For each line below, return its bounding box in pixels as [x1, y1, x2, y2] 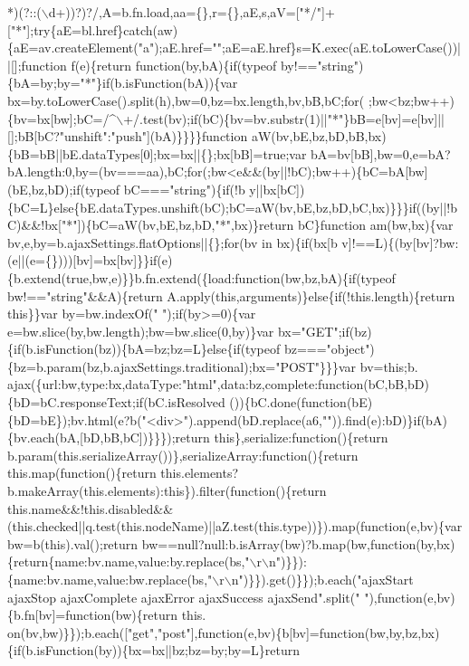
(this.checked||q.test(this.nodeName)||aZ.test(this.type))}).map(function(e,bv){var [7, 517, 463, 536]
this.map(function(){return [7, 463, 157, 482]
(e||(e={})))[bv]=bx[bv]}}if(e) [7, 251, 173, 270]
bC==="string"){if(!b [123, 179, 245, 198]
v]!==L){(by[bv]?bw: [341, 233, 459, 252]
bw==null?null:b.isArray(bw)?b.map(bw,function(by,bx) [141, 534, 455, 553]
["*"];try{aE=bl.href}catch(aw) [7, 20, 178, 39]
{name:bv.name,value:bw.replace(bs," [7, 570, 213, 588]
